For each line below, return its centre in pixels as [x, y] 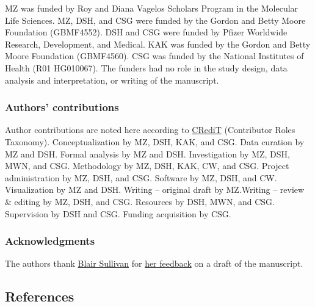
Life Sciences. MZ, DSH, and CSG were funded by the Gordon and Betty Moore [155, 20]
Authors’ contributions [62, 107]
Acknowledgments [50, 241]
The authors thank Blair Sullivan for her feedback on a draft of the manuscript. [154, 263]
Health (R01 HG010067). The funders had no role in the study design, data [146, 67]
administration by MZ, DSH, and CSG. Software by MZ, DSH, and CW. [141, 177]
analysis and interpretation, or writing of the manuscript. [112, 80]
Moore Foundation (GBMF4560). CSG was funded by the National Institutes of [154, 56]
